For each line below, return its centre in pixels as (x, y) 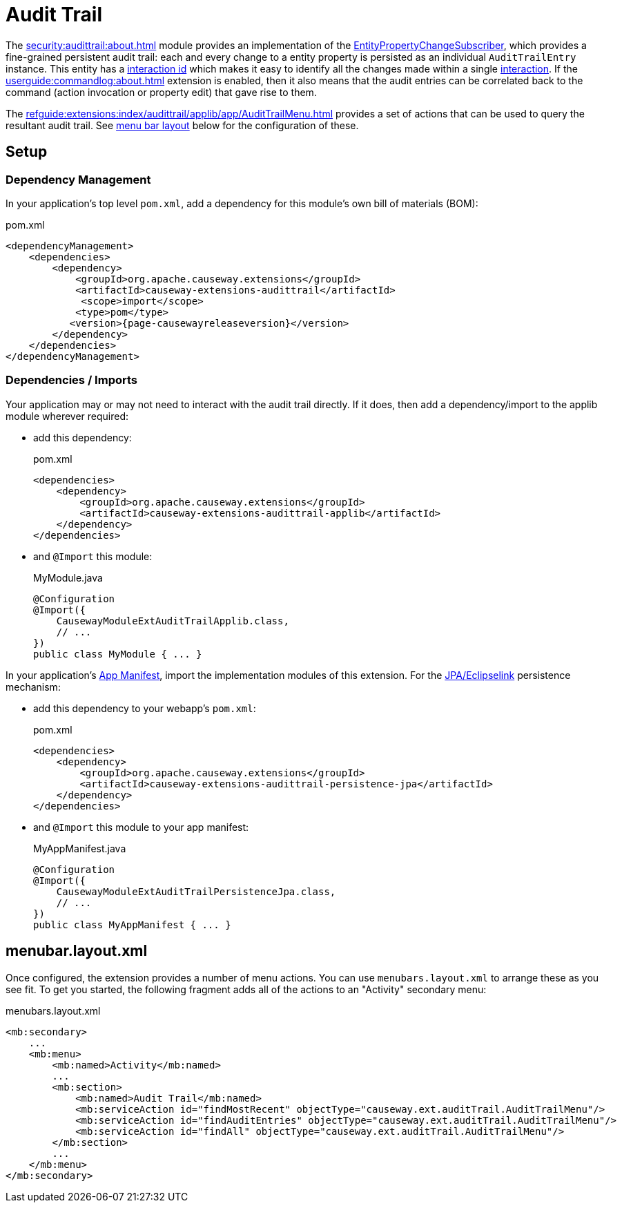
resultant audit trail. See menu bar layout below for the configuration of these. (182, 125)
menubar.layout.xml (77, 951)
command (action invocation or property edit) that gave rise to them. (161, 92)
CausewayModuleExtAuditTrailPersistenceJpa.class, (196, 891)
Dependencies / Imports (71, 380)
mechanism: (33, 687)
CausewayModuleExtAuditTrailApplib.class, (173, 621)
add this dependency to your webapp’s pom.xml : (145, 708)
